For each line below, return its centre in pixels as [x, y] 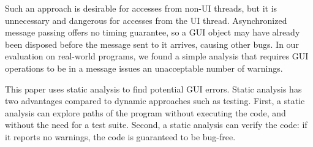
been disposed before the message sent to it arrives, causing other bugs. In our [152, 44]
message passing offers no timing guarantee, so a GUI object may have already [153, 32]
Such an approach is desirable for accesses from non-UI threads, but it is [141, 8]
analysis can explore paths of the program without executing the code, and [145, 112]
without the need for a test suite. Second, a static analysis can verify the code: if [156, 125]
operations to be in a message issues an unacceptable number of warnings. [144, 68]
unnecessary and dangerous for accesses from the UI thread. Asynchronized [146, 20]
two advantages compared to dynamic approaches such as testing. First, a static [155, 101]
